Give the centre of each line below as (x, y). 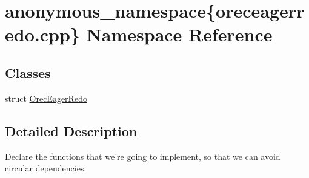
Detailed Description (71, 130)
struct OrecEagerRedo (46, 98)
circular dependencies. (46, 168)
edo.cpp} (42, 34)
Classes (28, 72)
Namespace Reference (179, 34)
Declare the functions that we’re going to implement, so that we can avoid (143, 156)
